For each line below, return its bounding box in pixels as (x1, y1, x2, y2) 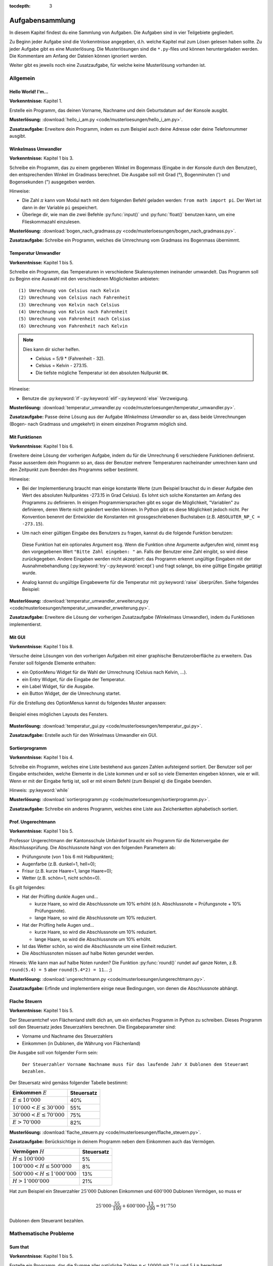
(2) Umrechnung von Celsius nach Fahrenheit (18, 295, 131, 301)
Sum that (9, 1244, 29, 1250)
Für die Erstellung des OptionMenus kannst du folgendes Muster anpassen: (9, 699, 167, 706)
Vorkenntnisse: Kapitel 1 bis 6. (9, 443, 74, 449)
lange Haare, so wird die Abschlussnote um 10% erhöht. (34, 936, 152, 942)
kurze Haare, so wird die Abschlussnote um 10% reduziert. (34, 929, 157, 935)
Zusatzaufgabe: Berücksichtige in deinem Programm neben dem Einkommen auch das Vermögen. (9, 1138, 215, 1144)
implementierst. (9, 621, 42, 627)
